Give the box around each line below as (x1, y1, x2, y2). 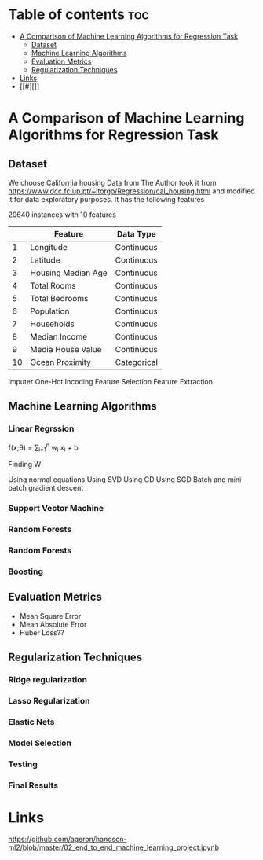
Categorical (115, 356, 159, 367)
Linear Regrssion (8, 423, 75, 434)
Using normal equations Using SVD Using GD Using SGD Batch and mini (8, 475, 242, 484)
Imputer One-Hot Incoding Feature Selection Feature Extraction (8, 377, 214, 386)
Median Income (30, 331, 88, 342)
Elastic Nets (8, 716, 55, 727)
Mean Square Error (19, 611, 82, 620)
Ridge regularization (8, 674, 88, 685)
